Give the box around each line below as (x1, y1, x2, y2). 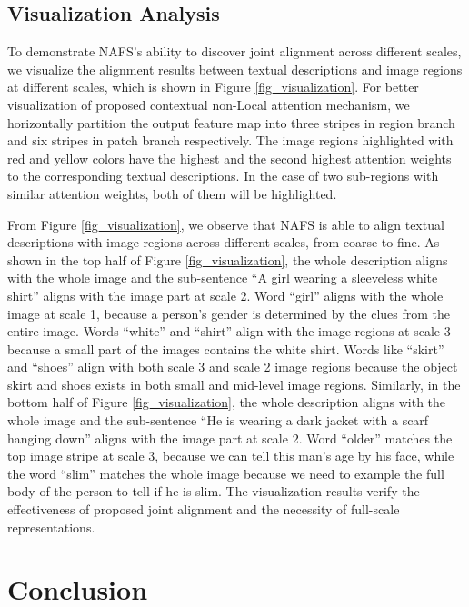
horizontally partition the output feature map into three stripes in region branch (7, 113, 455, 132)
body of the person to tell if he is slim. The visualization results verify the (7, 482, 420, 501)
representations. (7, 517, 95, 536)
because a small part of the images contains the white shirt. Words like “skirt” (7, 339, 444, 358)
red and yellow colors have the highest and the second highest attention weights (7, 148, 452, 167)
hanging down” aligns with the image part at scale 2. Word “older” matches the (7, 428, 453, 447)
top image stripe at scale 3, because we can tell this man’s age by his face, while (7, 446, 454, 465)
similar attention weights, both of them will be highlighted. (7, 184, 337, 203)
